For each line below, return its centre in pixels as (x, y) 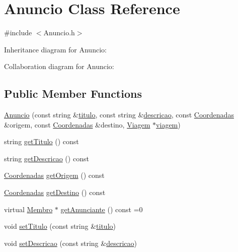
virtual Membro (28, 209)
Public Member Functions (73, 93)
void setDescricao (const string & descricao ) (70, 243)
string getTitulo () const (42, 141)
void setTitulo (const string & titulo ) (60, 226)
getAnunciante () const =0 (102, 209)
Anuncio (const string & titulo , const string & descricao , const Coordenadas (119, 115)
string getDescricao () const (47, 158)
